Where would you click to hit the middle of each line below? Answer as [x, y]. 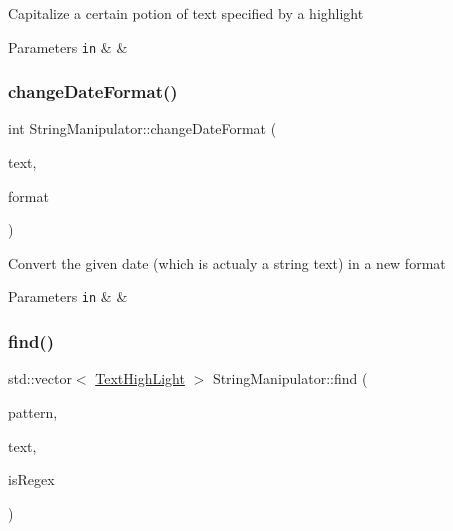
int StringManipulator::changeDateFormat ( [142, 128]
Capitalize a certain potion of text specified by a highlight [186, 13]
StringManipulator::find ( [290, 378]
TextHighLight [140, 378]
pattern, [33, 411]
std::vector [40, 378]
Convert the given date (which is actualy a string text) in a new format [227, 262]
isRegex [31, 479]
